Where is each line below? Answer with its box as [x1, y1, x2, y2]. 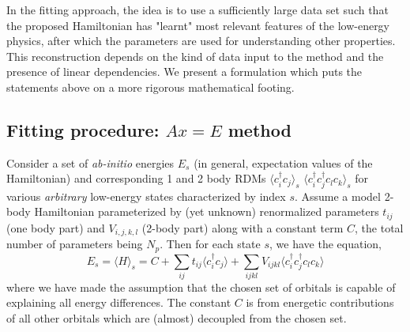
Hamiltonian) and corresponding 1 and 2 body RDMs [6, 170, 266, 187]
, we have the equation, [269, 236, 382, 252]
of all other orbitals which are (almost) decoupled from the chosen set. [6, 310, 347, 326]
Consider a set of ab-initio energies [6, 154, 175, 171]
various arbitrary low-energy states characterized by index [6, 187, 286, 204]
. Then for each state [160, 236, 261, 252]
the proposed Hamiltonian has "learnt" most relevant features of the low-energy [6, 17, 390, 33]
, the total [355, 219, 404, 236]
